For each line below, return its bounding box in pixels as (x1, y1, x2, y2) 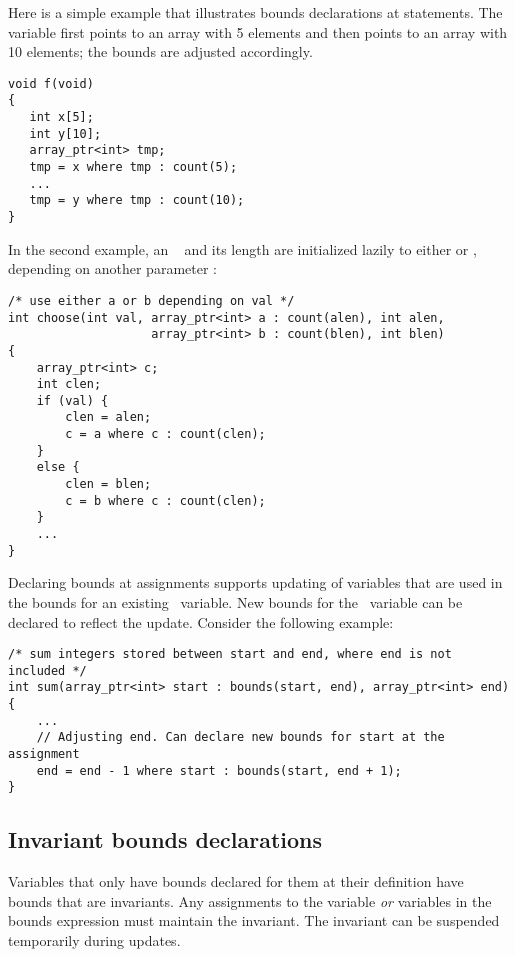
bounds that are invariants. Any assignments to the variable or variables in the (8, 890, 492, 911)
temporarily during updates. (8, 930, 181, 951)
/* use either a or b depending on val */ (8, 293, 295, 308)
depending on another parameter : (8, 258, 217, 279)
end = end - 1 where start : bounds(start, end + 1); (36, 763, 402, 778)
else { (36, 460, 80, 475)
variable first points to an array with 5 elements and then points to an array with (8, 21, 508, 42)
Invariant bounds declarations (8, 824, 323, 855)
